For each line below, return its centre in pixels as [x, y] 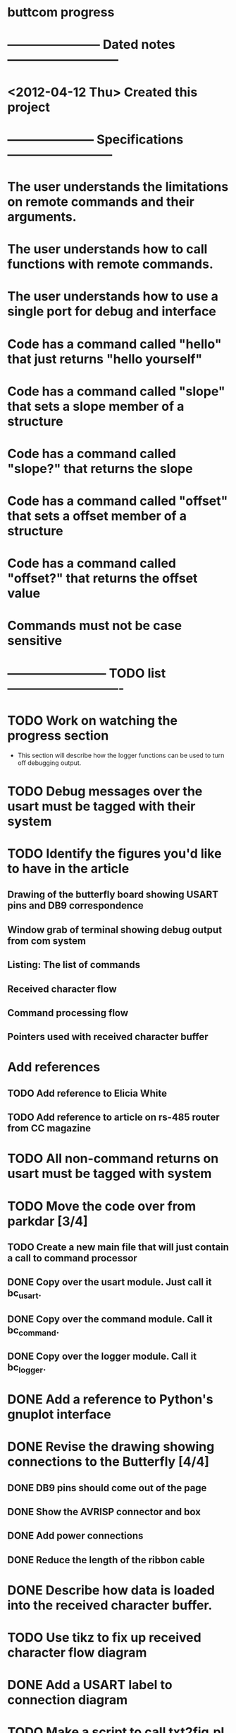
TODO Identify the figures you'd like [114, 853]
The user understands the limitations [118, 186]
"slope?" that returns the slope [100, 468]
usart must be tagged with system [110, 1174]
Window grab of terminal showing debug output [115, 929]
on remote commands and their [101, 202]
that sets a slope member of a [96, 406]
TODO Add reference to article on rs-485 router [113, 1118]
